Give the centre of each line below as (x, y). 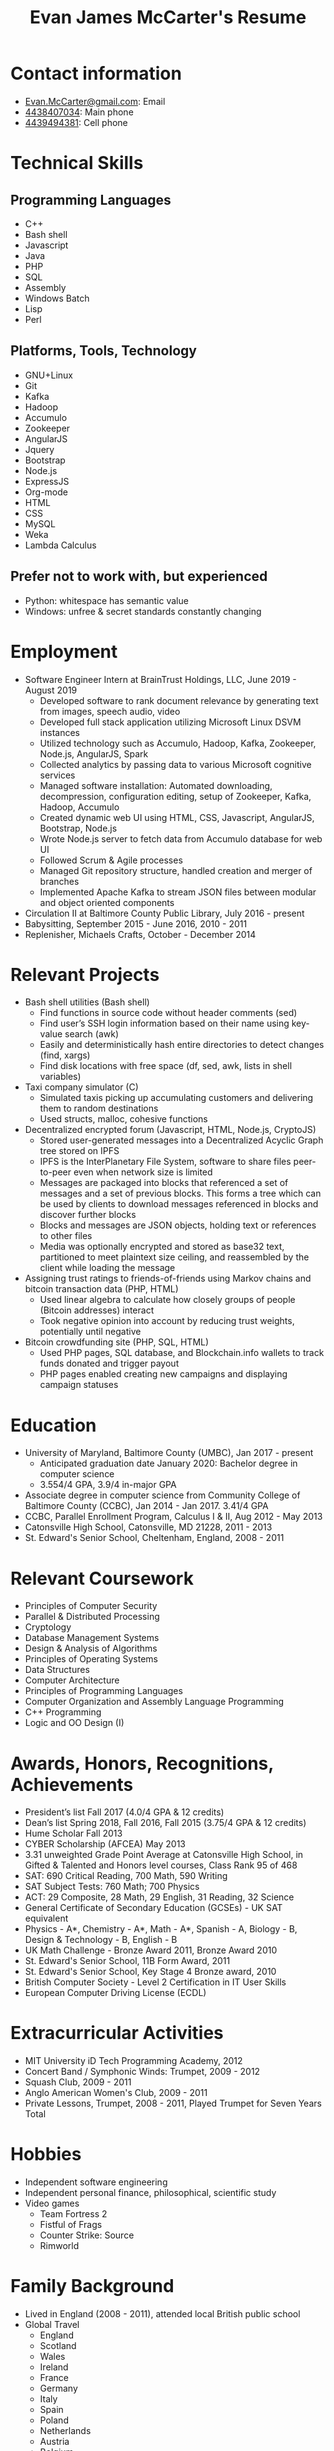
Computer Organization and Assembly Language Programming (154, 1702)
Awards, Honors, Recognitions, (142, 1763)
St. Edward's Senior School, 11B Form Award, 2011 (127, 1961)
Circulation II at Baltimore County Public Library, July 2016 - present (164, 913)
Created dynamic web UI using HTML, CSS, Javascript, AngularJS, (177, 817)
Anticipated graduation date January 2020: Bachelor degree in (168, 1463)
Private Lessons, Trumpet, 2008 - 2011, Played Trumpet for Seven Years (173, 2103)
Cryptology (48, 1627)
